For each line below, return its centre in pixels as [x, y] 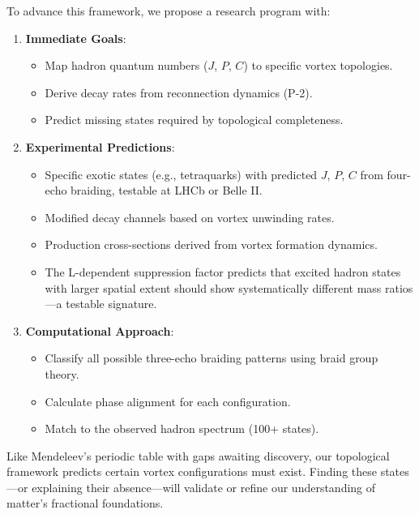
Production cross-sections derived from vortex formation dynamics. [211, 244]
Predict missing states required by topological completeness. [194, 120]
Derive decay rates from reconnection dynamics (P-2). [179, 92]
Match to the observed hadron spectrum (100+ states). [182, 428]
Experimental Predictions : [100, 146]
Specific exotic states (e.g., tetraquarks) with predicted [181, 174]
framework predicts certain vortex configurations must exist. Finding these [192, 471]
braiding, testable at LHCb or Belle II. [167, 190]
